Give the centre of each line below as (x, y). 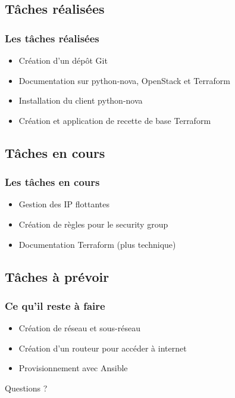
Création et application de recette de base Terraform (115, 120)
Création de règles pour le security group (93, 224)
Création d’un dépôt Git (63, 60)
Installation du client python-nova (81, 100)
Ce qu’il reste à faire (55, 305)
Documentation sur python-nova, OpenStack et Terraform (124, 80)
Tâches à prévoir (57, 276)
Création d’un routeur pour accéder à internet (103, 348)
